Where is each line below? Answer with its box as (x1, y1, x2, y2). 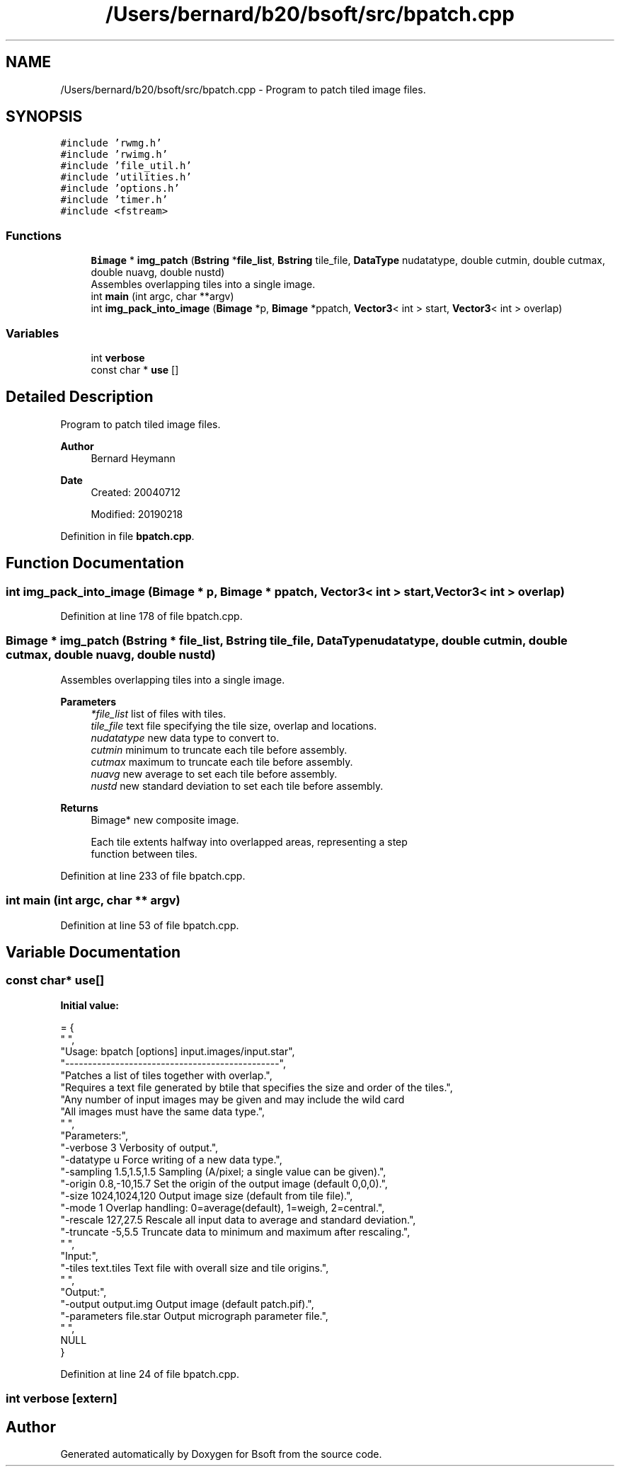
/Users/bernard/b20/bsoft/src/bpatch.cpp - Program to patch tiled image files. (60, 83, 426, 96)
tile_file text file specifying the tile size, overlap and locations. (91, 719, 377, 732)
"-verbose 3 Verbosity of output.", (60, 1141, 219, 1154)
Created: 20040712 (91, 485, 180, 498)
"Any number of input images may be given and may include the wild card (60, 1093, 405, 1105)
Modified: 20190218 (91, 507, 183, 520)
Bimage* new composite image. (91, 813, 239, 826)
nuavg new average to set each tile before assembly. (91, 767, 338, 780)
